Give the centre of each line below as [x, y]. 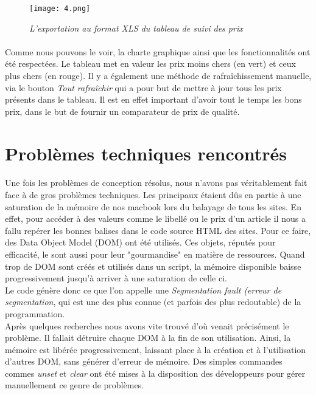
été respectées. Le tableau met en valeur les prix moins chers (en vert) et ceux [150, 64]
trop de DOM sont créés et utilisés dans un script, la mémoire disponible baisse [153, 266]
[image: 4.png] [60, 9]
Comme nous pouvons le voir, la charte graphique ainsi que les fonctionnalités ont [158, 51]
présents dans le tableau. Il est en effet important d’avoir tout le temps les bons [153, 99]
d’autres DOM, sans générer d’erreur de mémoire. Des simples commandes [144, 361]
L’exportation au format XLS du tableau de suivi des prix [136, 28]
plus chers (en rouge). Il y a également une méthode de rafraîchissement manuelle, [158, 76]
